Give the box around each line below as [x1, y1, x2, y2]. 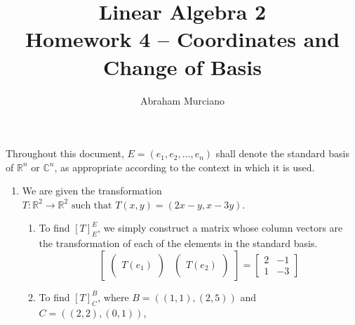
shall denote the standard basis [215, 146, 349, 161]
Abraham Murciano [140, 93, 225, 107]
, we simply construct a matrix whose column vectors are [98, 220, 343, 235]
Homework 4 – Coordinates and [25, 25, 340, 53]
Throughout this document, [6, 146, 124, 161]
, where [98, 289, 129, 304]
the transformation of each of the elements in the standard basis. [39, 236, 318, 251]
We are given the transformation [22, 183, 162, 198]
